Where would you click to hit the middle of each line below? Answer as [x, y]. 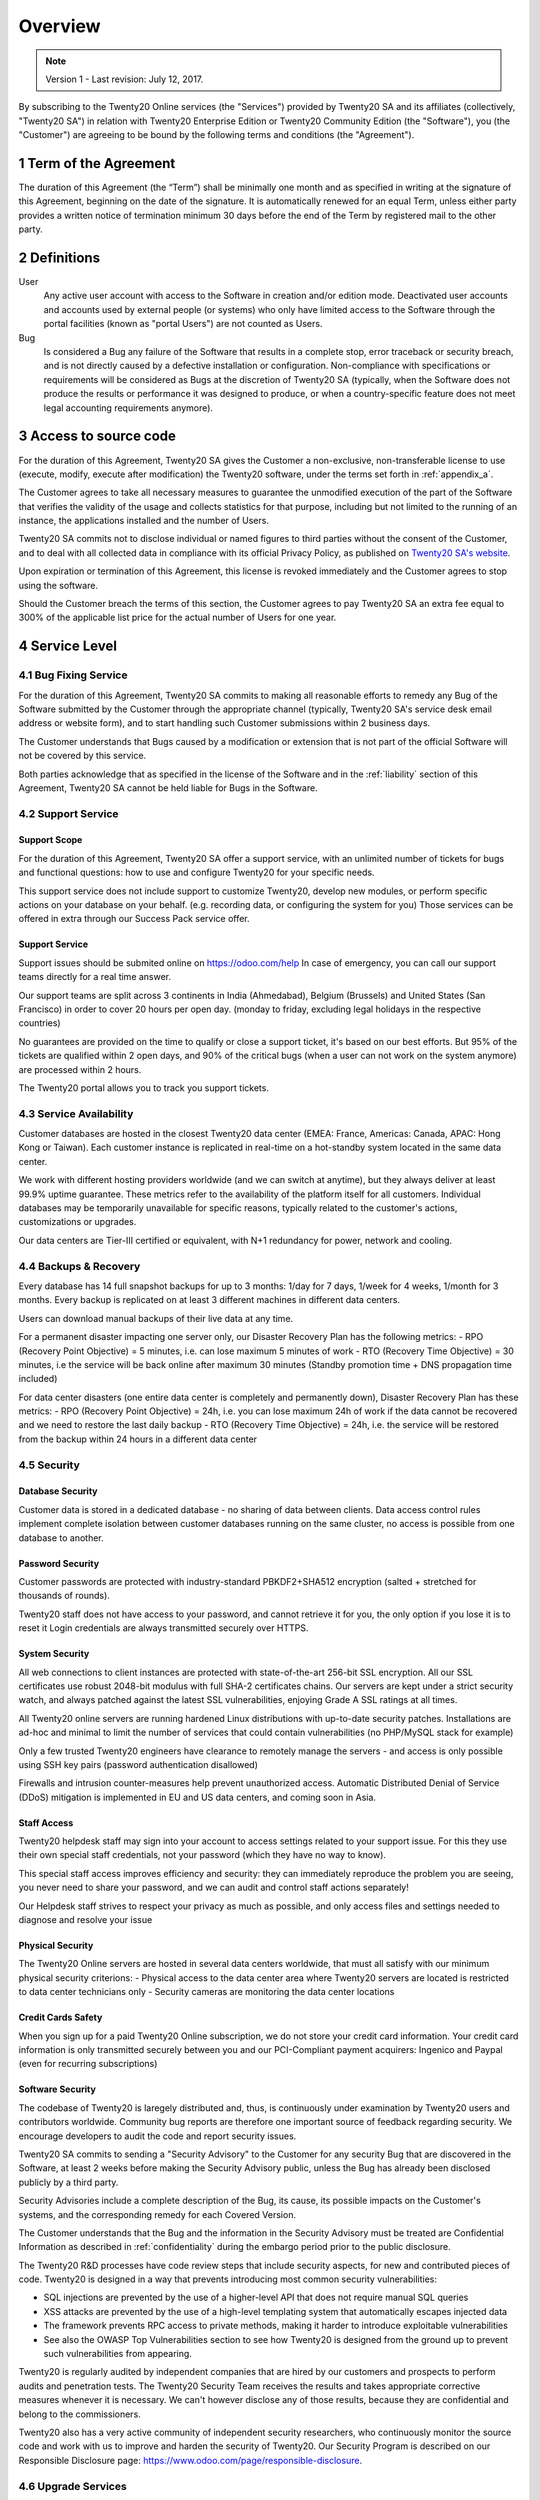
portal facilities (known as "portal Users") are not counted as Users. [183, 324]
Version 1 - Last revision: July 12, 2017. [124, 79]
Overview [59, 26]
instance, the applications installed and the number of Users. [144, 521]
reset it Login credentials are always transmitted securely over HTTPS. [163, 1628]
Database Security [58, 1491]
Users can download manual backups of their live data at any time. [156, 1318]
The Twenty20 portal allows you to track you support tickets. [144, 1087]
